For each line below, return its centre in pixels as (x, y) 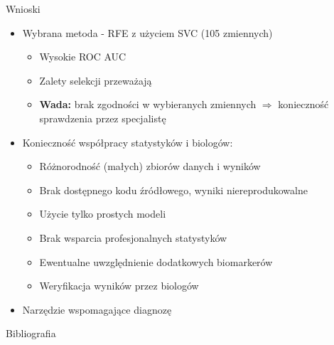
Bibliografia (31, 333)
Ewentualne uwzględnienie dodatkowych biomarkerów (156, 261)
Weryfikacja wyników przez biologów (119, 286)
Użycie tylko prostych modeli (103, 214)
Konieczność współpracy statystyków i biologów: (128, 142)
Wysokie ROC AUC (83, 57)
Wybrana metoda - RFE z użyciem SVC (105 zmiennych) (147, 32)
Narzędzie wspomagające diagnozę (97, 309)
